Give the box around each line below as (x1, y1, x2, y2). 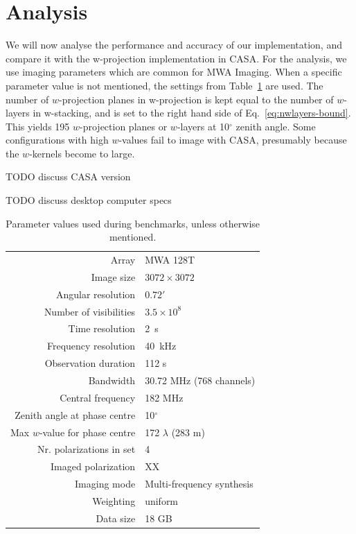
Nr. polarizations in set (37, 442, 136, 456)
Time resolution (68, 321, 136, 336)
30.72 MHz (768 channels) (145, 373, 256, 387)
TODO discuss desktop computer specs (6, 193, 172, 207)
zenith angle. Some (235, 119, 316, 133)
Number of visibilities (44, 304, 136, 318)
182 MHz (145, 390, 184, 404)
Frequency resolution (46, 338, 136, 353)
